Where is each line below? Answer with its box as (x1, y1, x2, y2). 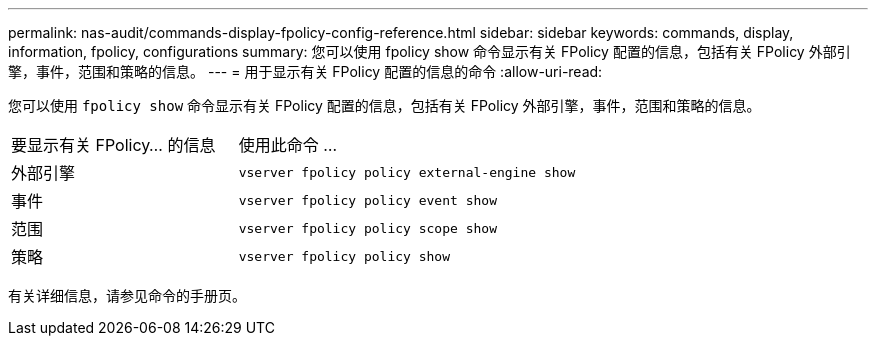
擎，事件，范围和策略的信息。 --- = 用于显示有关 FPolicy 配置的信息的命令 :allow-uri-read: (8, 63, 603, 80)
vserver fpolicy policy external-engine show (238, 164, 576, 180)
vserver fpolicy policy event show (238, 192, 497, 208)
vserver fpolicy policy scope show (238, 220, 497, 236)
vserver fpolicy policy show (238, 248, 451, 264)
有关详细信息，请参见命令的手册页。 (8, 287, 246, 304)
